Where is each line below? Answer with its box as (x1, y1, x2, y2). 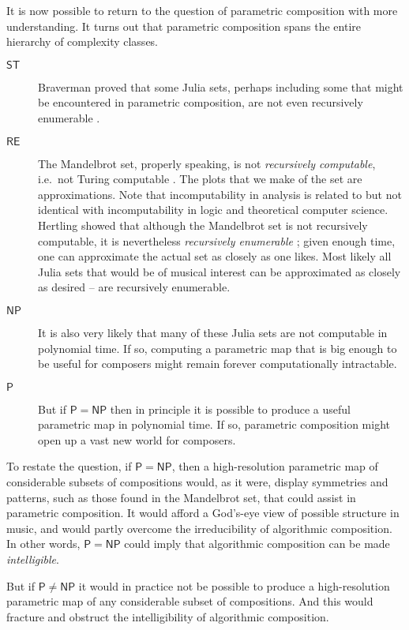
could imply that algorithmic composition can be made (124, 535, 390, 552)
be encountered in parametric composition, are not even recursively (38, 94, 363, 111)
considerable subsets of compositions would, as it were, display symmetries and (6, 474, 388, 490)
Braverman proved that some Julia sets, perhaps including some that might (38, 78, 403, 95)
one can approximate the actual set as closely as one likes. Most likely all (38, 248, 392, 264)
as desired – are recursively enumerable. (38, 279, 231, 295)
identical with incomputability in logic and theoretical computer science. (38, 201, 388, 218)
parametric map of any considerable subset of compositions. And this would (6, 593, 373, 609)
